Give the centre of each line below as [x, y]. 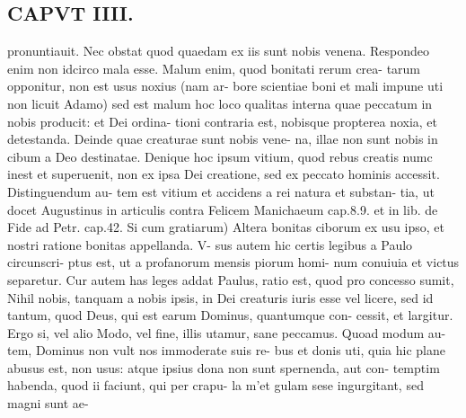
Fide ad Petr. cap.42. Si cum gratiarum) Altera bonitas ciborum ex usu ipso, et [226, 227]
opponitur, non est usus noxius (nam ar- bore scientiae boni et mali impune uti [225, 86]
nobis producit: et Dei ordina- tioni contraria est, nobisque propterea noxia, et [223, 121]
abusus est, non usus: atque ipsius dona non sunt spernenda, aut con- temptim [224, 367]
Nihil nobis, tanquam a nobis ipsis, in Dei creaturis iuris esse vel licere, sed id [220, 297]
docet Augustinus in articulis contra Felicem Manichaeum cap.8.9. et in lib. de [223, 209]
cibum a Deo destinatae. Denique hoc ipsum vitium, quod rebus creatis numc [220, 156]
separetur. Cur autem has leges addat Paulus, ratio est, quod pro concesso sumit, [231, 279]
